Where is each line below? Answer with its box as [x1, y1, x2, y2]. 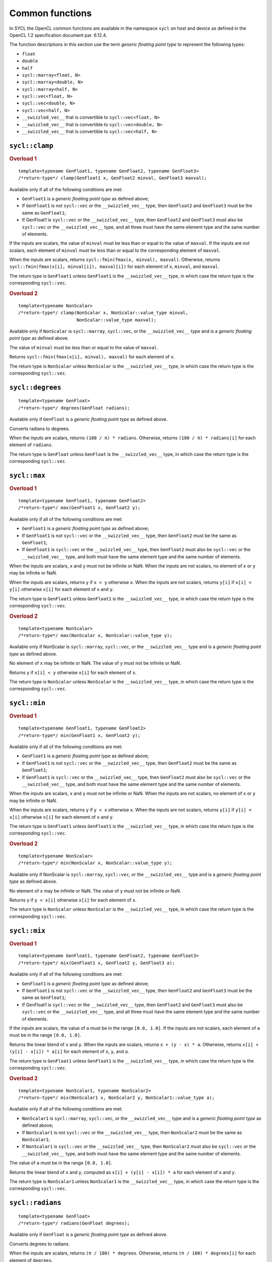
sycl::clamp [9, 141, 54, 150]
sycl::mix [9, 926, 45, 935]
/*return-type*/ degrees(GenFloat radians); [18, 405, 130, 411]
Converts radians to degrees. [9, 426, 70, 432]
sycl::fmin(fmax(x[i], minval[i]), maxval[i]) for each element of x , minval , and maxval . [9, 264, 220, 270]
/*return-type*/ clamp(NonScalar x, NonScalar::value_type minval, [18, 310, 188, 315]
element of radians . [9, 442, 53, 448]
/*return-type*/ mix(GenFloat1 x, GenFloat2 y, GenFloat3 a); [18, 960, 175, 966]
